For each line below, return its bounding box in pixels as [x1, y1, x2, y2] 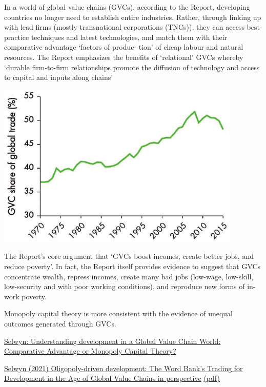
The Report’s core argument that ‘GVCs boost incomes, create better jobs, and [4, 251, 254, 261]
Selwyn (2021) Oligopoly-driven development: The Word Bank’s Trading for [4, 362, 243, 373]
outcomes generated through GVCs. [4, 318, 116, 329]
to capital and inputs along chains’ [4, 72, 113, 83]
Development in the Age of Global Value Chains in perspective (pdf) [4, 373, 220, 383]
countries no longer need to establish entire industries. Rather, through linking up [4, 11, 261, 22]
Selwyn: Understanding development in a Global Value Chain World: [4, 335, 221, 346]
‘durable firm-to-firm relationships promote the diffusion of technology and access [4, 62, 260, 72]
